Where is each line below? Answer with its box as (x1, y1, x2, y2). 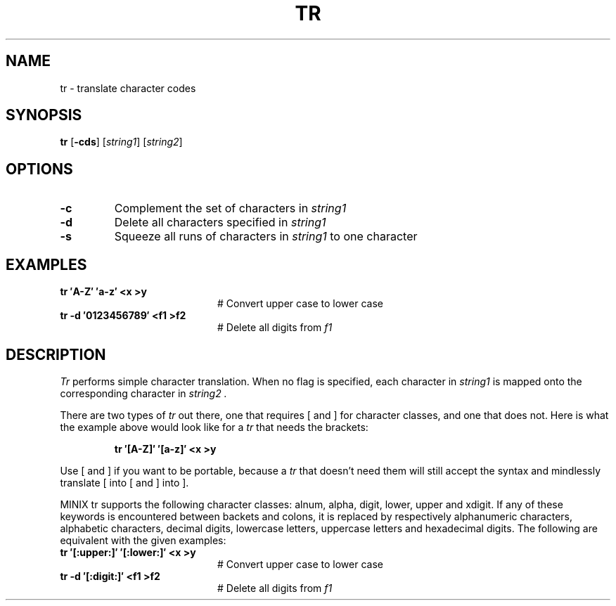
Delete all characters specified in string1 (114, 215, 326, 230)
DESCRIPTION (6, 345, 106, 363)
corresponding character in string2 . (60, 387, 227, 399)
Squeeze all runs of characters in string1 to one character (114, 229, 418, 244)
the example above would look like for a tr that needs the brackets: (60, 420, 368, 433)
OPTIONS (6, 160, 73, 178)
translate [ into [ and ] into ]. (60, 476, 189, 489)
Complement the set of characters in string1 (114, 201, 347, 216)
